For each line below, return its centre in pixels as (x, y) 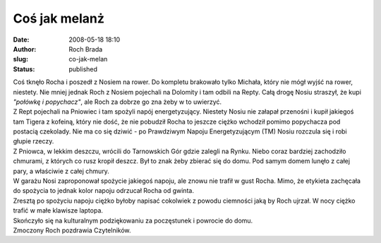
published (83, 69)
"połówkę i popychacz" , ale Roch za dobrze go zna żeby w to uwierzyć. (117, 102)
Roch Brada (86, 49)
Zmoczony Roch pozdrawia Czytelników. (72, 230)
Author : (25, 49)
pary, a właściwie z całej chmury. (61, 171)
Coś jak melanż (59, 18)
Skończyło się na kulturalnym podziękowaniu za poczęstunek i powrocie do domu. (133, 220)
